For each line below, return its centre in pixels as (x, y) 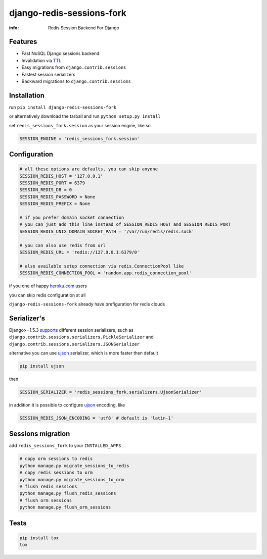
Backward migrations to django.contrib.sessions (76, 81)
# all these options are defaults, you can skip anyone (89, 169)
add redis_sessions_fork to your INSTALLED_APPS (65, 446)
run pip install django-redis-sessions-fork (63, 107)
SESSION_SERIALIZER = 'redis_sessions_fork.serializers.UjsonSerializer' (111, 392)
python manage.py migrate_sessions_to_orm (72, 480)
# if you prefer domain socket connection (72, 218)
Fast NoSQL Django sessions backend (61, 53)
